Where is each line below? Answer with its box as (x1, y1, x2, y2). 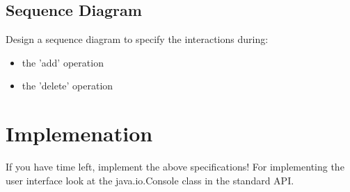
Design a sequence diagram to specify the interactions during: (6, 32, 269, 46)
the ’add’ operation (22, 55, 104, 69)
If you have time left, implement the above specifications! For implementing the (6, 159, 344, 174)
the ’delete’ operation (22, 78, 113, 93)
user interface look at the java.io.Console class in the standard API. (6, 173, 294, 187)
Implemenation (6, 119, 153, 148)
